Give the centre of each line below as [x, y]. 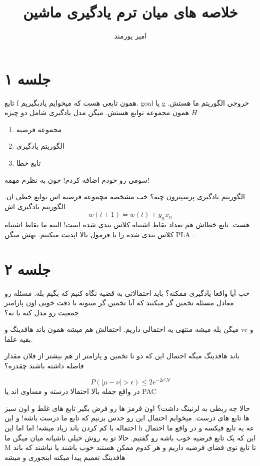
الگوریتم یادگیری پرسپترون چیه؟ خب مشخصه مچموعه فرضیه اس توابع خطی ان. [125, 196]
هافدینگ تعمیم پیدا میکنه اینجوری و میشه [65, 457]
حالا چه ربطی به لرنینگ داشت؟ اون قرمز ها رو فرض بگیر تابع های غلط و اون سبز [127, 408]
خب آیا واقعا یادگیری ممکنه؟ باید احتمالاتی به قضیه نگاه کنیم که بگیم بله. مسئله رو [127, 293]
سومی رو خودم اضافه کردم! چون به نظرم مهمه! [77, 179]
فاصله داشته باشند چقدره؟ [44, 366]
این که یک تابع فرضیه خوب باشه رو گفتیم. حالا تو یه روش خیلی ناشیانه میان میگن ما [130, 437]
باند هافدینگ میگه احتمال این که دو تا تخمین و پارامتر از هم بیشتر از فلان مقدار [122, 356]
